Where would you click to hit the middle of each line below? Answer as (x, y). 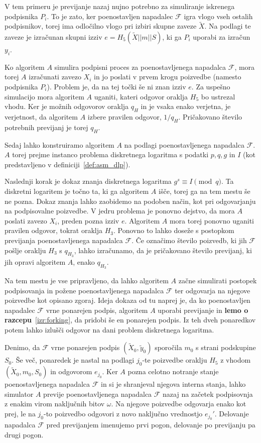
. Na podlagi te (228, 26)
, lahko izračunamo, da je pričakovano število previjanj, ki (163, 250)
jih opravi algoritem (35, 261)
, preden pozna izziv (88, 220)
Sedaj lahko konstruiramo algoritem (59, 144)
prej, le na (20, 414)
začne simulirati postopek (218, 280)
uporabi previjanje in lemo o (203, 310)
